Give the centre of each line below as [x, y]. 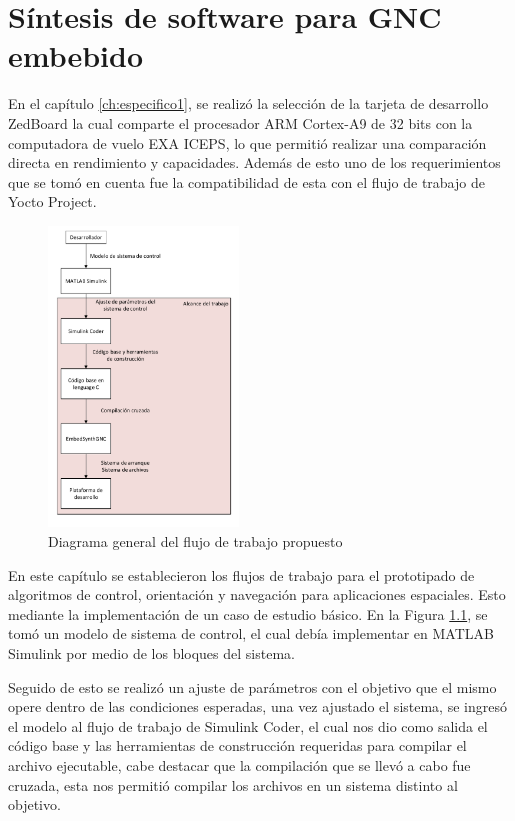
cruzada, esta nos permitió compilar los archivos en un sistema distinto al [233, 784]
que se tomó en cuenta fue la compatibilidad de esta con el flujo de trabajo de [246, 181]
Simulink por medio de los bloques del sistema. [151, 652]
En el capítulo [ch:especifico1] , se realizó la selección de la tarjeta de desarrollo [248, 103]
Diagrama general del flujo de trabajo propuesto [195, 540]
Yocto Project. [52, 201]
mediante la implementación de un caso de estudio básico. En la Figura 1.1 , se [248, 613]
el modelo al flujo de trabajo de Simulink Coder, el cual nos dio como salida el [248, 725]
